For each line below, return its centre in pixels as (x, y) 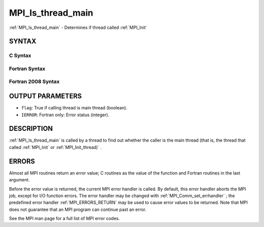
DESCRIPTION (31, 129)
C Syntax (20, 55)
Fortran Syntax (27, 69)
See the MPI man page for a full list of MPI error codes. (64, 219)
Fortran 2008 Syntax (34, 82)
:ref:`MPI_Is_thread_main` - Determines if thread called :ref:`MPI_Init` (78, 27)
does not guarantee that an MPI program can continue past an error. (78, 209)
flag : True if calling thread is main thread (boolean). (74, 108)
